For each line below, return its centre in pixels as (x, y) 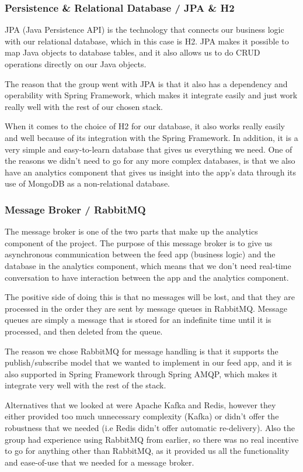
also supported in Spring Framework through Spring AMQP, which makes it (141, 373)
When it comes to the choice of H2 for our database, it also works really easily (145, 126)
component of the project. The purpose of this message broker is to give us (139, 242)
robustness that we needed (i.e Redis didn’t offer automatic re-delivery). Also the (150, 428)
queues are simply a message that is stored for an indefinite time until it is (138, 320)
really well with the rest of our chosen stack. (84, 106)
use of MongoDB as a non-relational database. (87, 183)
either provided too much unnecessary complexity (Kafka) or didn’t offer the (142, 416)
